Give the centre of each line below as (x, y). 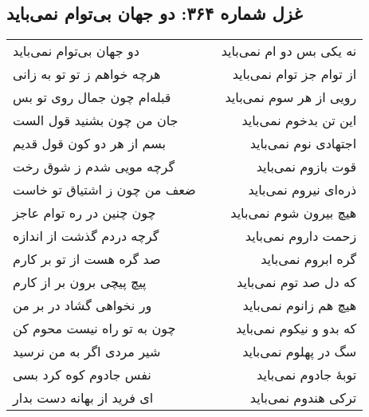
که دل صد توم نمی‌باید (297, 282)
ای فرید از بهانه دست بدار (83, 398)
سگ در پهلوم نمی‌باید (300, 352)
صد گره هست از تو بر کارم (87, 259)
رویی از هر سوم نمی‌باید (291, 97)
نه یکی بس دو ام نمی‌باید (289, 51)
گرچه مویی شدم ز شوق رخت (94, 167)
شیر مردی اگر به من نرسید (87, 352)
